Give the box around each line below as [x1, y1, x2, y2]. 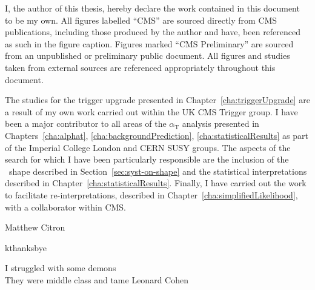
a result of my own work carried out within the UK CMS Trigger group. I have [5, 105, 298, 118]
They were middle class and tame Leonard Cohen [5, 273, 188, 286]
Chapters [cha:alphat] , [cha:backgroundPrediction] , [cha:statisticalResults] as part [5, 129, 308, 141]
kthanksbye [5, 241, 47, 254]
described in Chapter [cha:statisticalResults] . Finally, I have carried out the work [5, 177, 307, 189]
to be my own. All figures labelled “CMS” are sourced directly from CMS [5, 13, 277, 26]
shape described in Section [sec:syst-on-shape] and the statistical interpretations [8, 164, 307, 177]
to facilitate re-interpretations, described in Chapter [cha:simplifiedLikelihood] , [5, 188, 298, 201]
